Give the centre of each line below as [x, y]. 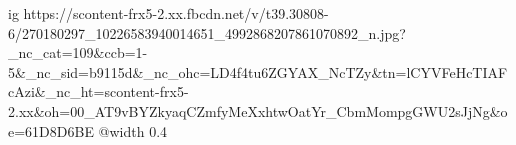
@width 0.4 [133, 130]
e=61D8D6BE [51, 130]
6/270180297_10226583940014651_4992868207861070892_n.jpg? [207, 32]
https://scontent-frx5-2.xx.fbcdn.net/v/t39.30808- [176, 13]
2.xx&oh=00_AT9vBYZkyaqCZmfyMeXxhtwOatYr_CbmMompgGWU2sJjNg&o [258, 110]
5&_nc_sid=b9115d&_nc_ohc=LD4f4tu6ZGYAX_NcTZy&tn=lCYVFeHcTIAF [258, 71]
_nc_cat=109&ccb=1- [78, 52]
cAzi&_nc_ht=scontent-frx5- [98, 91]
